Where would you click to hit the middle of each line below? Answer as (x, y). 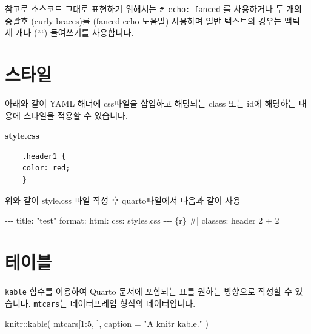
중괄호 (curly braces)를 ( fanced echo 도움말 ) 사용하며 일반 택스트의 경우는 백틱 (152, 20)
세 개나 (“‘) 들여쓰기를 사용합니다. (69, 32)
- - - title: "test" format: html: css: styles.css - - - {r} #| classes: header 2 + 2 (142, 220)
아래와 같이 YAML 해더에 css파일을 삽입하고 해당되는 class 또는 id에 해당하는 (150, 103)
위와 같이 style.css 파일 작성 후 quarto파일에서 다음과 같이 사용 (123, 200)
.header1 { (44, 156)
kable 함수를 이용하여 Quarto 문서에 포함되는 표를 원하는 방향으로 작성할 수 (149, 291)
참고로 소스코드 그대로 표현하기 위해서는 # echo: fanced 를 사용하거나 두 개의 (153, 8)
